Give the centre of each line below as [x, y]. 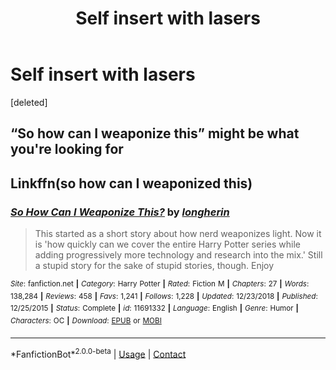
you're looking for [67, 149]
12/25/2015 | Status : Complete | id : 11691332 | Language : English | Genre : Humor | [154, 308]
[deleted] [29, 102]
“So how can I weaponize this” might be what [155, 133]
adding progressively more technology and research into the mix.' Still [178, 255]
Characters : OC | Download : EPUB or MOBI [86, 320]
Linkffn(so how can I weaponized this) [131, 183]
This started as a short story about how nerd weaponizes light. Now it [178, 234]
